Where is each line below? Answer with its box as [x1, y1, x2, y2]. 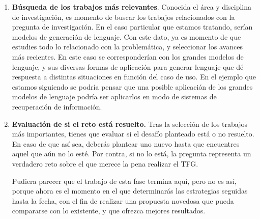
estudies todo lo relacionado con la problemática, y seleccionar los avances [12, 41, 243, 52]
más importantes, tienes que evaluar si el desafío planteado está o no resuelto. [12, 128, 254, 139]
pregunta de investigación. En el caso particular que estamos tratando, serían [12, 21, 253, 32]
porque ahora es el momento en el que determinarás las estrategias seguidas [12, 185, 248, 196]
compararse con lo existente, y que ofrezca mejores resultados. [12, 205, 206, 216]
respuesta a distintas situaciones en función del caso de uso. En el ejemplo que [12, 71, 256, 82]
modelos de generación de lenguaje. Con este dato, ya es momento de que [12, 31, 241, 42]
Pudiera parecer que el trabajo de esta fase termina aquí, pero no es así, [12, 175, 237, 186]
